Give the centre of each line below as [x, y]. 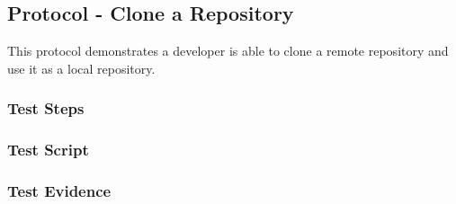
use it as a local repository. [81, 68]
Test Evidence [59, 191]
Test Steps [46, 108]
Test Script [48, 150]
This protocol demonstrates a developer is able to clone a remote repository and [228, 51]
